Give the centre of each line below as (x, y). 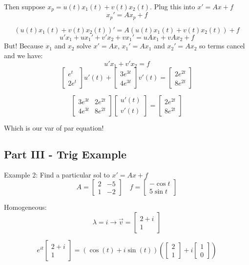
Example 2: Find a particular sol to (57, 174)
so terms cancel (222, 46)
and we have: (23, 55)
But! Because (24, 46)
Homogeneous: (25, 207)
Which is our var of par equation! (54, 128)
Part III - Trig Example (65, 154)
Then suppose (25, 6)
